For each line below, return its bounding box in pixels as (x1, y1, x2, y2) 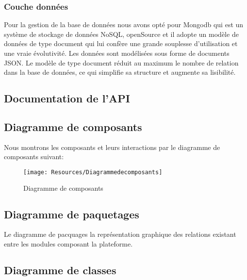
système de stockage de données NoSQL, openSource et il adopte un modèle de (4, 29, 239, 39)
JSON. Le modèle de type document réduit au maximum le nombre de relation (4, 57, 239, 67)
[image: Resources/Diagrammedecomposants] (23, 168, 163, 176)
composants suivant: (4, 151, 64, 162)
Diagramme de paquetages (4, 206, 139, 221)
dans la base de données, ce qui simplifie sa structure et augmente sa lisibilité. (4, 67, 236, 77)
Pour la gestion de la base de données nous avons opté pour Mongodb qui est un (4, 19, 244, 30)
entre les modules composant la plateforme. (4, 239, 133, 248)
